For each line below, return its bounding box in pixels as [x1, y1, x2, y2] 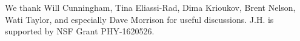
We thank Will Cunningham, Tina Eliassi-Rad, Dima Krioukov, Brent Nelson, [5, 1, 296, 13]
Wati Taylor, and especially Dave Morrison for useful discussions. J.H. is [5, 13, 274, 25]
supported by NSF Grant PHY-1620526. [5, 25, 155, 37]
